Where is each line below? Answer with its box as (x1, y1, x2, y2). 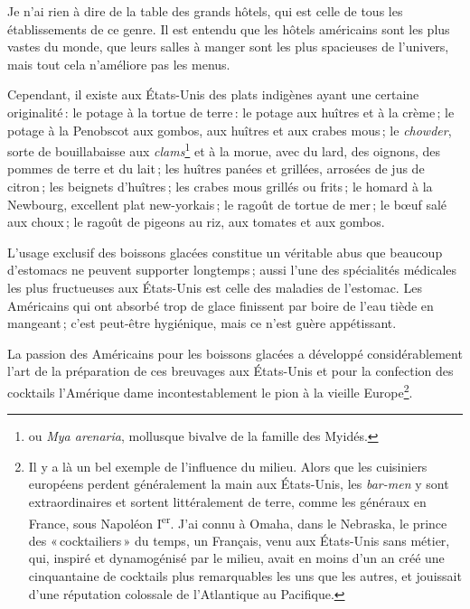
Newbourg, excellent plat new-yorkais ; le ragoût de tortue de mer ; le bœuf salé (7, 194, 447, 213)
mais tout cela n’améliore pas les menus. (7, 54, 230, 73)
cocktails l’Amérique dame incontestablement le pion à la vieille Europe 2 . (7, 379, 413, 401)
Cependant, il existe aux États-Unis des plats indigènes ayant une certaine (7, 85, 419, 104)
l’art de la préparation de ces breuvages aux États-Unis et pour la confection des (7, 361, 454, 380)
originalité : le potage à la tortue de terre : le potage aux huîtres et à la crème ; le (7, 102, 455, 121)
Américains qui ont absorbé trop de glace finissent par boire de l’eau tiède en (7, 295, 434, 314)
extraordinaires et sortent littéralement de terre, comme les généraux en (28, 492, 427, 511)
